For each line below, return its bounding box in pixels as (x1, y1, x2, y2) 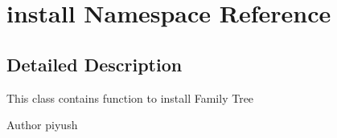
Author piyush (6, 116, 78, 133)
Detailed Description (6, 51, 183, 76)
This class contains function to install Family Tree (6, 89, 254, 106)
